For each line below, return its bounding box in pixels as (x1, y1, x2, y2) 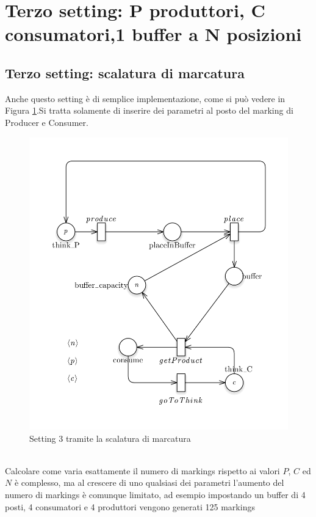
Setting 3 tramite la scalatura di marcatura (29, 431, 191, 444)
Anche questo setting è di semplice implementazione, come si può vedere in (5, 92, 285, 105)
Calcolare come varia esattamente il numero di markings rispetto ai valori (5, 464, 280, 477)
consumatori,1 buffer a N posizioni (5, 21, 302, 46)
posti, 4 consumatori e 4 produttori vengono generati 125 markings (5, 500, 255, 513)
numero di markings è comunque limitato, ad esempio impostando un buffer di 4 (5, 488, 306, 501)
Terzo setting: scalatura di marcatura (5, 63, 245, 82)
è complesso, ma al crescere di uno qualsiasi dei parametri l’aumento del (14, 476, 284, 489)
